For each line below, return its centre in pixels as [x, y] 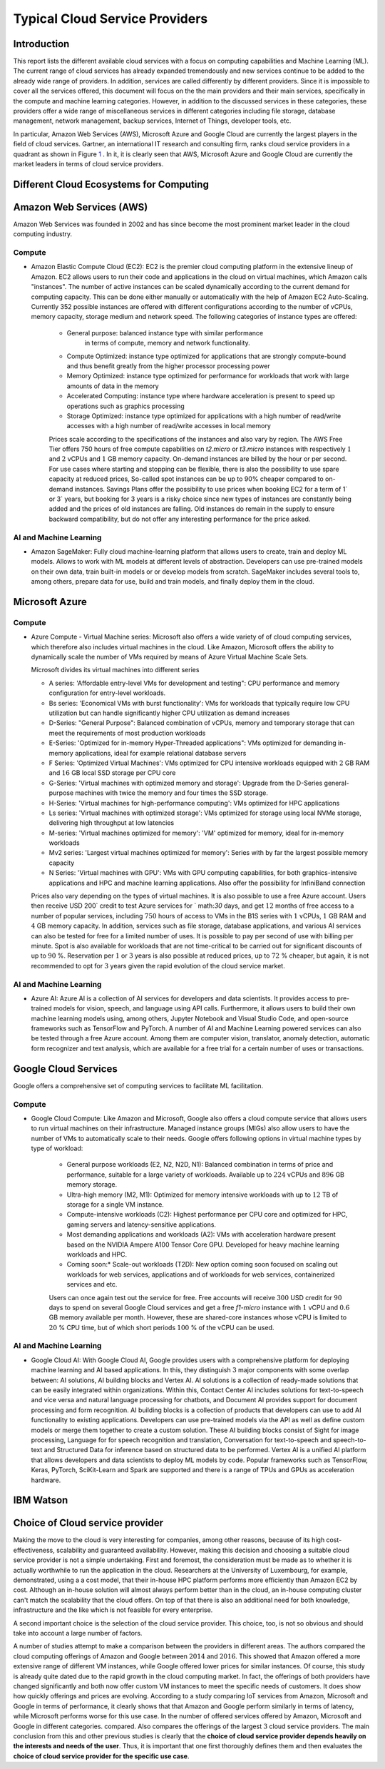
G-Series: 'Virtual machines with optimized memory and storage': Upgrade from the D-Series [186, 783]
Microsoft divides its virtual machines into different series [115, 670]
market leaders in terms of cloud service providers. [88, 163]
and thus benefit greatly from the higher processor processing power [168, 366]
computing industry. [43, 234]
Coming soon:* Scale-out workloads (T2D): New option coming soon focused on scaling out [202, 1264]
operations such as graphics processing [125, 406]
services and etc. [92, 1284]
